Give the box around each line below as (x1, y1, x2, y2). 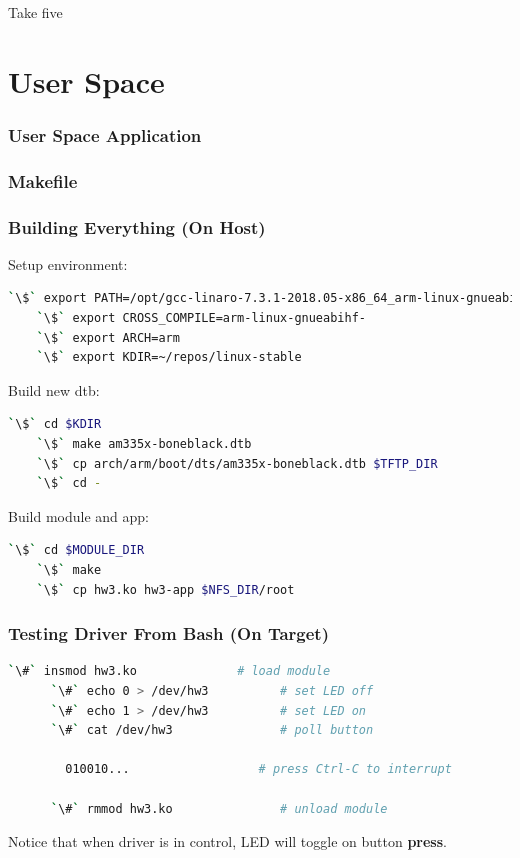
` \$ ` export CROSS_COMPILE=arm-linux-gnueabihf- (36, 311, 366, 326)
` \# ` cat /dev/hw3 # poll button (50, 723, 374, 738)
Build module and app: (8, 505, 150, 526)
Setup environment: (8, 253, 128, 274)
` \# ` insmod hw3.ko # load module (8, 664, 331, 679)
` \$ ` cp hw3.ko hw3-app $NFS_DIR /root (36, 582, 295, 597)
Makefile (8, 168, 78, 193)
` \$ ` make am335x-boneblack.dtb (36, 437, 252, 452)
